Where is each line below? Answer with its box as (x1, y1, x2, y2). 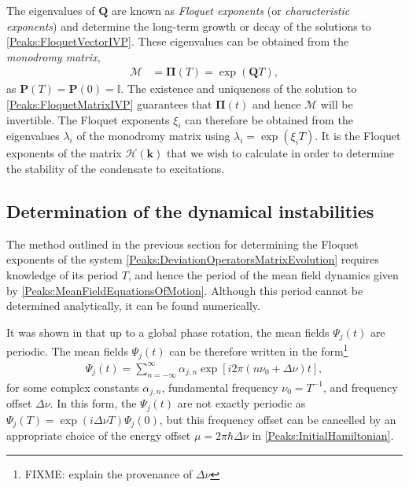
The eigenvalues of (6, 2, 95, 18)
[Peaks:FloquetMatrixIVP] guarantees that (6, 96, 212, 112)
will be (320, 96, 353, 112)
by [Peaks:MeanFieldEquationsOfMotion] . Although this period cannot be (6, 282, 363, 298)
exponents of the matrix (6, 145, 122, 161)
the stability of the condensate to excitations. (6, 160, 225, 176)
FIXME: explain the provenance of (24, 465, 193, 481)
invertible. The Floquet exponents (6, 111, 170, 127)
